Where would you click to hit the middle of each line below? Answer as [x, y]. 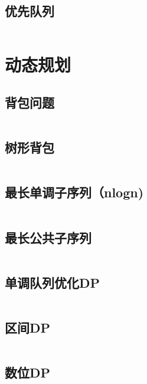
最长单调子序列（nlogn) [74, 192]
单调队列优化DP [53, 282]
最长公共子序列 [48, 237]
